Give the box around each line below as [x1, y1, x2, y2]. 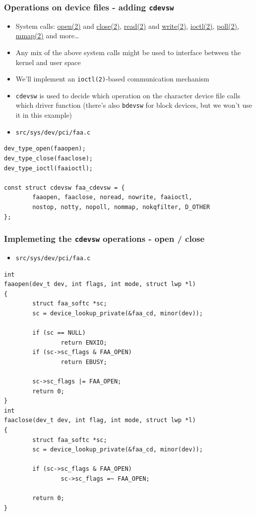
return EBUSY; [61, 358, 107, 366]
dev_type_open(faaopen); [4, 145, 86, 152]
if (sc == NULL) [32, 329, 86, 337]
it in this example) [15, 110, 72, 120]
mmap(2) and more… [15, 30, 79, 41]
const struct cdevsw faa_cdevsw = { [4, 184, 125, 191]
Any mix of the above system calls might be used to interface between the [15, 47, 241, 57]
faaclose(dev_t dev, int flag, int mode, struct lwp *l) [4, 417, 196, 424]
